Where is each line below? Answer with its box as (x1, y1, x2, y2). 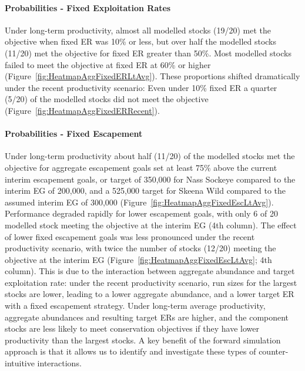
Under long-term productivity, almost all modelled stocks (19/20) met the (5, 23, 272, 36)
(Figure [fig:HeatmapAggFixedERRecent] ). (5, 104, 160, 116)
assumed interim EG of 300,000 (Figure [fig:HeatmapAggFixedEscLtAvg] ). (5, 195, 274, 208)
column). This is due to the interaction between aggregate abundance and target (5, 265, 295, 277)
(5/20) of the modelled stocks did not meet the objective (5, 93, 209, 105)
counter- (259, 345, 289, 357)
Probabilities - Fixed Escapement (5, 127, 143, 140)
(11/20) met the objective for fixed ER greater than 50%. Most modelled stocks (5, 46, 291, 59)
